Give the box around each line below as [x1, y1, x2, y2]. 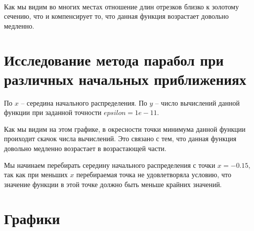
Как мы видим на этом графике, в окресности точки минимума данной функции [4, 123, 246, 134]
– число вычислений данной [155, 97, 240, 108]
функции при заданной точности [4, 107, 102, 117]
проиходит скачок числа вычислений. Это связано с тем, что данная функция [4, 133, 237, 144]
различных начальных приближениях [4, 69, 247, 89]
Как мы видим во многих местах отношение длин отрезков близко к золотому [4, 1, 239, 11]
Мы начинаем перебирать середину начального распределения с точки [4, 159, 215, 170]
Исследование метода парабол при [4, 49, 224, 70]
